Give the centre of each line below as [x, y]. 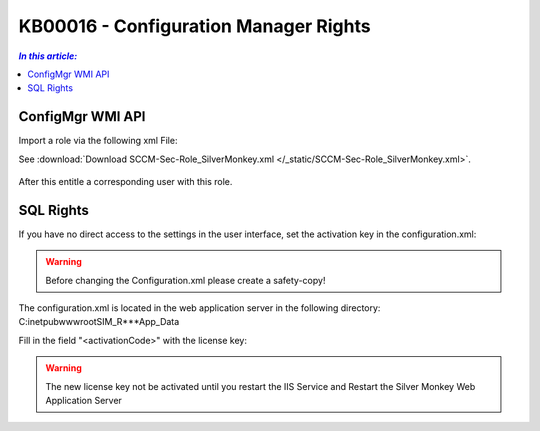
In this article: [48, 56]
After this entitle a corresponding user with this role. [125, 182]
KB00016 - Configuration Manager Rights [194, 26]
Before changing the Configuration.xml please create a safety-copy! [185, 280]
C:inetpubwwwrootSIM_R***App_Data [99, 322]
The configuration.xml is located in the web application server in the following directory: [199, 308]
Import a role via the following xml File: [98, 141]
